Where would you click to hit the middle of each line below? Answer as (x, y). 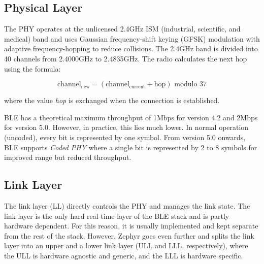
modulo (186, 85)
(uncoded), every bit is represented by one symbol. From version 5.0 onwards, (125, 137)
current (137, 87)
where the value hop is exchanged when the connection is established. (112, 100)
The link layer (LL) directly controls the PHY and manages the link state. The (127, 205)
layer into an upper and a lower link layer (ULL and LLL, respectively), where (126, 245)
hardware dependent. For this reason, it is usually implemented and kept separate (131, 226)
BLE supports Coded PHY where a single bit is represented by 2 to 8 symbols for (131, 147)
